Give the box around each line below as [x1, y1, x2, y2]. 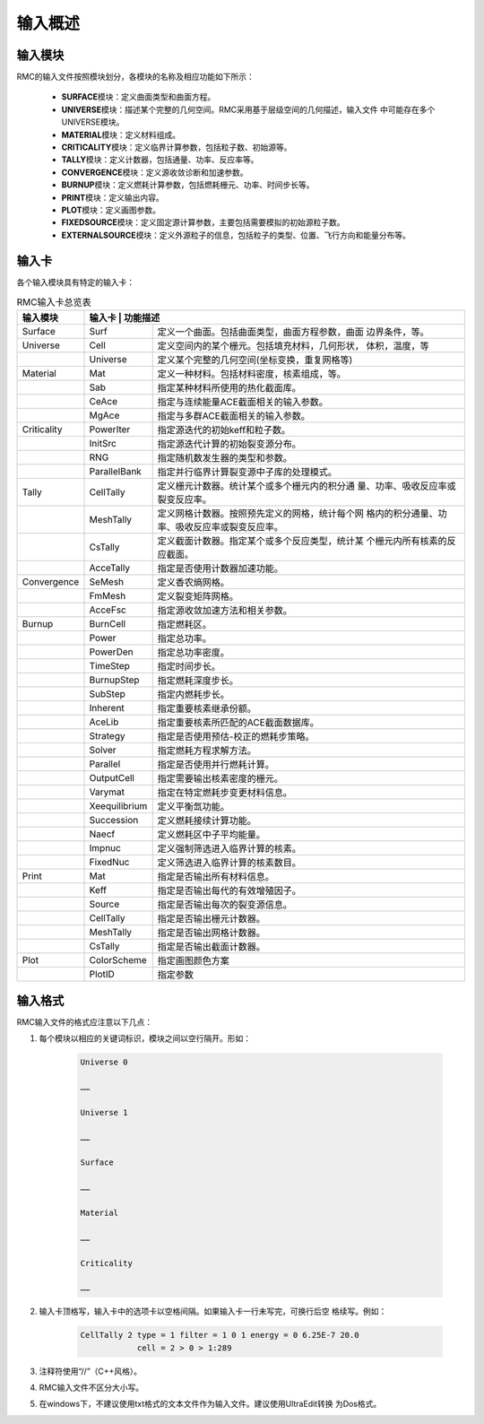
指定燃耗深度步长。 [157, 674, 239, 687]
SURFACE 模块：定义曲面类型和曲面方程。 [61, 91, 216, 102]
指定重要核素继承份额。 [157, 702, 257, 715]
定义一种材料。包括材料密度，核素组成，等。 [157, 368, 347, 380]
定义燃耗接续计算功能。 [157, 814, 257, 827]
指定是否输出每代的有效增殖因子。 [157, 884, 302, 897]
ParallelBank [89, 465, 143, 478]
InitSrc [89, 438, 117, 450]
